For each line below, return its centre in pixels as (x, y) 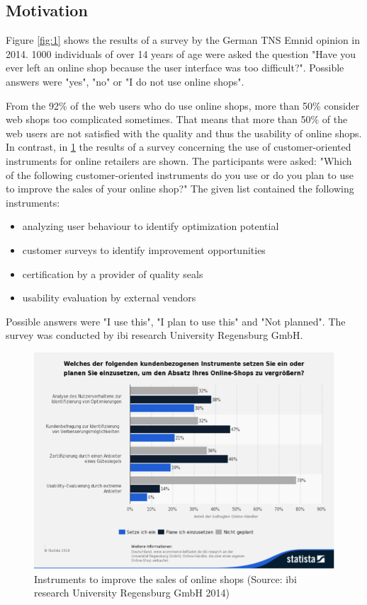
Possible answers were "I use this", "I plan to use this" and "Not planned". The (176, 321)
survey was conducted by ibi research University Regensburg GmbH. (154, 335)
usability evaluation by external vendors (109, 298)
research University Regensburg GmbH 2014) (132, 593)
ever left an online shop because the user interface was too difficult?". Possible (175, 68)
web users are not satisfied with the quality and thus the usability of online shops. (184, 133)
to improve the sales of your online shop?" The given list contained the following (180, 189)
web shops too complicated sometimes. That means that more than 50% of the (177, 119)
